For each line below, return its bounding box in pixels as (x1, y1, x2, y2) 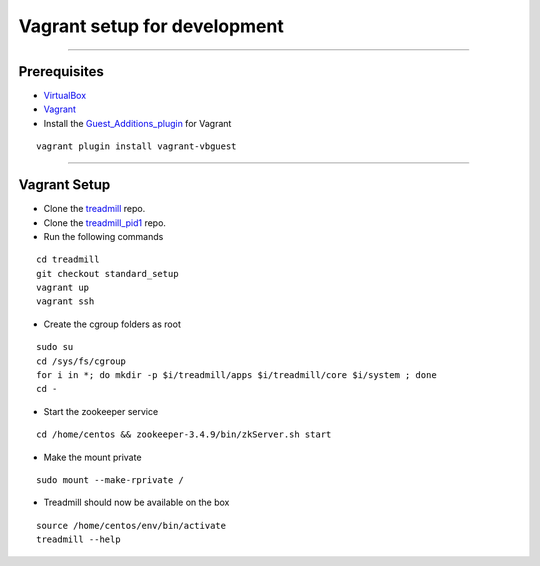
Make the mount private (43, 451, 142, 463)
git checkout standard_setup (36, 268, 179, 279)
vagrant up (36, 282, 90, 294)
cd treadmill (36, 254, 100, 265)
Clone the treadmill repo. (43, 203, 146, 215)
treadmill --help (36, 534, 121, 545)
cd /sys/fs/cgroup (36, 355, 127, 367)
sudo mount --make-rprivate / (36, 475, 185, 485)
